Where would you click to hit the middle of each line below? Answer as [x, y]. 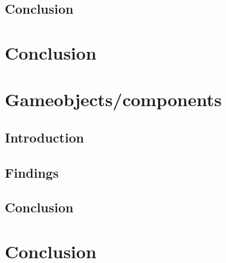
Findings [32, 172]
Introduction [45, 137]
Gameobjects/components [113, 99]
